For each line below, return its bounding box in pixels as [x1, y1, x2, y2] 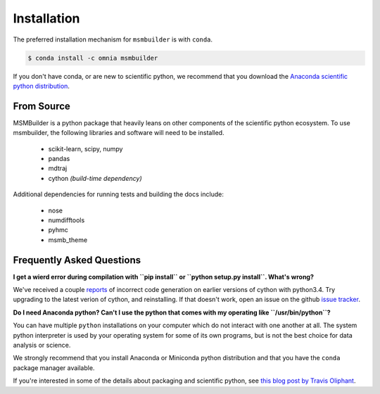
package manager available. [13, 363, 95, 372]
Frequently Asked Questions [13, 254, 141, 266]
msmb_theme [48, 236, 88, 244]
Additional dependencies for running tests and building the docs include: [13, 190, 224, 198]
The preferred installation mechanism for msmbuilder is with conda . [13, 35, 213, 44]
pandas [48, 154, 70, 163]
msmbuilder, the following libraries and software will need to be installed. [13, 129, 224, 137]
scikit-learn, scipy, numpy [48, 144, 123, 153]
